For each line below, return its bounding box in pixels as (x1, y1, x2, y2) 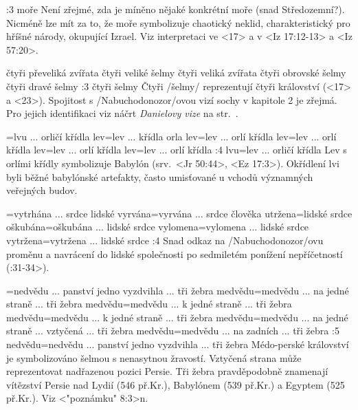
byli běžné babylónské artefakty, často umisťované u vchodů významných (6, 169, 313, 184)
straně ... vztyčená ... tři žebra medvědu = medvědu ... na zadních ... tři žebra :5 (6, 323, 339, 338)
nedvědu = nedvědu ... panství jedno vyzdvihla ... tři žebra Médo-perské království (6, 337, 349, 352)
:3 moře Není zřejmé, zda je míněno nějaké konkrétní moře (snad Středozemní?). (6, 2, 345, 16)
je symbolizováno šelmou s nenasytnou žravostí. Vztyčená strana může (6, 350, 302, 365)
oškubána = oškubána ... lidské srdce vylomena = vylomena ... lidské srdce (6, 219, 309, 234)
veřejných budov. (6, 183, 78, 197)
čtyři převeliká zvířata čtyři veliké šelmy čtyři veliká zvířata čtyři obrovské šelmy (6, 65, 346, 80)
